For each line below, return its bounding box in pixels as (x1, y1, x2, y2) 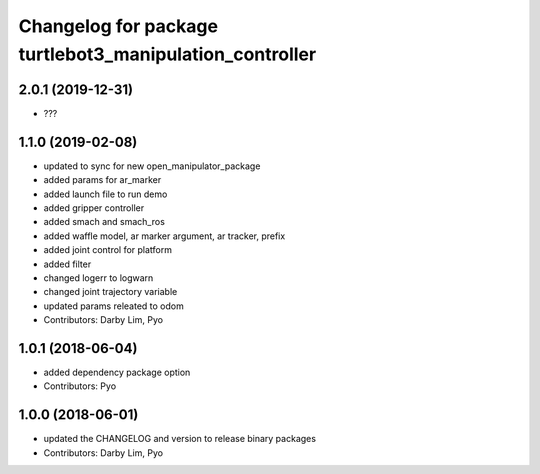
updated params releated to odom (43, 300, 184, 312)
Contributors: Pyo (43, 380, 117, 392)
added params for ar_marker (43, 174, 162, 186)
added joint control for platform (43, 244, 173, 256)
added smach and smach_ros (43, 216, 165, 228)
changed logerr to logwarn (43, 271, 154, 284)
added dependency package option (43, 366, 191, 378)
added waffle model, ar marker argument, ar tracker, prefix (43, 230, 286, 242)
